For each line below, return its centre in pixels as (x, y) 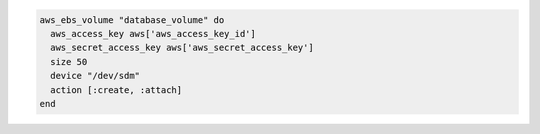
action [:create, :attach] (116, 89)
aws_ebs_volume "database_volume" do (132, 19)
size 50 (69, 61)
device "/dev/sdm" (95, 76)
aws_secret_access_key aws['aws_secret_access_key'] (182, 48)
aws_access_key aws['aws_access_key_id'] (153, 33)
